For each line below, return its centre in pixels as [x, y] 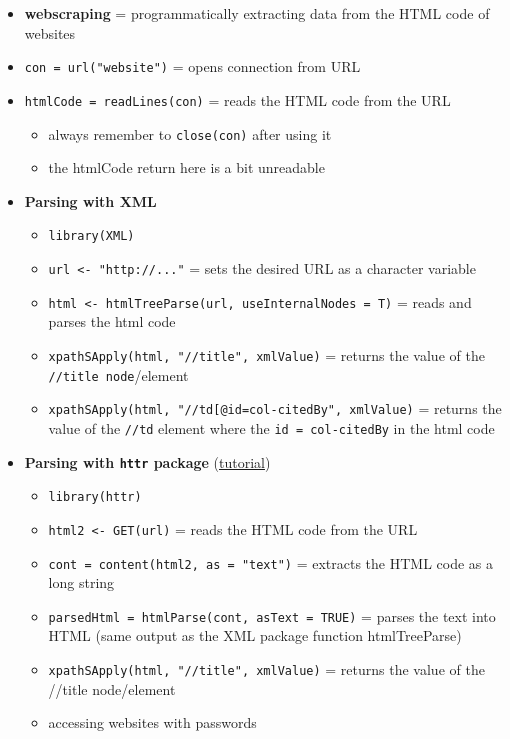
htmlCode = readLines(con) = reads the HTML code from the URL [237, 99]
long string [81, 582]
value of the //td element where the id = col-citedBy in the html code [271, 427]
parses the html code [112, 321]
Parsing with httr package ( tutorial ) [147, 461]
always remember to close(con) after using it [190, 133]
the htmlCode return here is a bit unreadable [186, 167]
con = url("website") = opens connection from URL [192, 66]
